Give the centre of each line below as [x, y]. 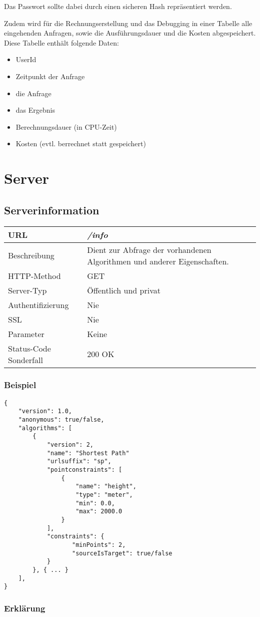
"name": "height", [106, 487]
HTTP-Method [34, 275]
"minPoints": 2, [99, 545]
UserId [26, 59]
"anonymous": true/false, [61, 420]
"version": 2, [70, 445]
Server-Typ [27, 290]
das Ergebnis [35, 110]
